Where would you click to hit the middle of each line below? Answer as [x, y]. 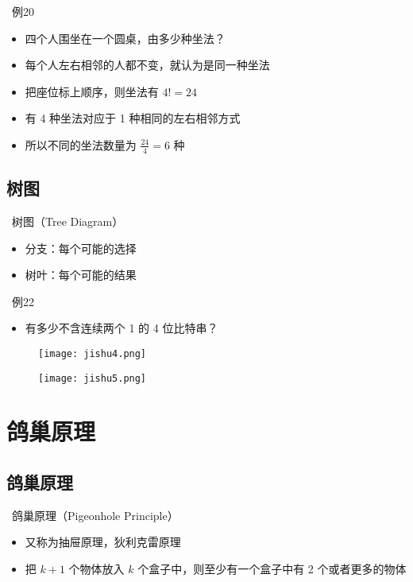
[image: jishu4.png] [93, 353]
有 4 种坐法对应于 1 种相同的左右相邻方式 [133, 118]
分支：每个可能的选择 [81, 248]
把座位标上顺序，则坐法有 [92, 91]
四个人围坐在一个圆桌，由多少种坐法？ [125, 38]
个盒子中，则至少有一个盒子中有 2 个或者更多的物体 [272, 569]
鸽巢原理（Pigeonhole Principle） [95, 515]
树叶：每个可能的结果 [81, 275]
